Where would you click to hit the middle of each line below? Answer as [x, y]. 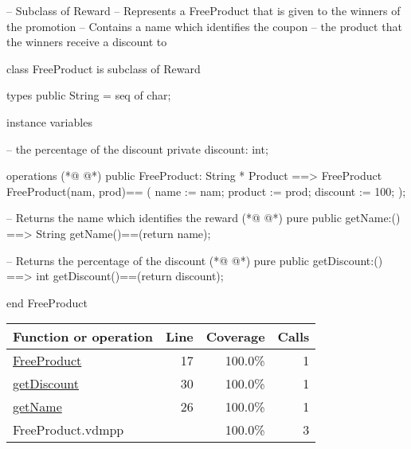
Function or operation [83, 337]
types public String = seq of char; [89, 95]
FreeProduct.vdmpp [68, 430]
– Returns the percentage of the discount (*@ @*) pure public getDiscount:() [195, 260]
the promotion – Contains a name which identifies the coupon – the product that [204, 26]
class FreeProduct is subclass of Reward [104, 68]
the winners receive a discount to [87, 42]
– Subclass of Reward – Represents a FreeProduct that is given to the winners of [204, 10]
